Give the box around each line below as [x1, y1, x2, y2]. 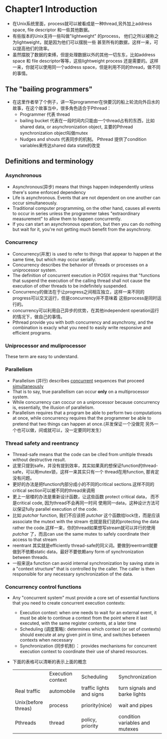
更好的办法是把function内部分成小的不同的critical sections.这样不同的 [12, 481, 155, 487]
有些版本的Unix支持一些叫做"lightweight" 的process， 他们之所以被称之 [12, 33, 159, 39]
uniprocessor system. [12, 267, 57, 273]
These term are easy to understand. [5, 354, 79, 360]
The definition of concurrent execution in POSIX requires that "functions [12, 272, 160, 278]
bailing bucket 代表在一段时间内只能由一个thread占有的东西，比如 [19, 117, 155, 123]
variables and [118, 719, 150, 726]
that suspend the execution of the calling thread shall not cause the [12, 277, 151, 283]
